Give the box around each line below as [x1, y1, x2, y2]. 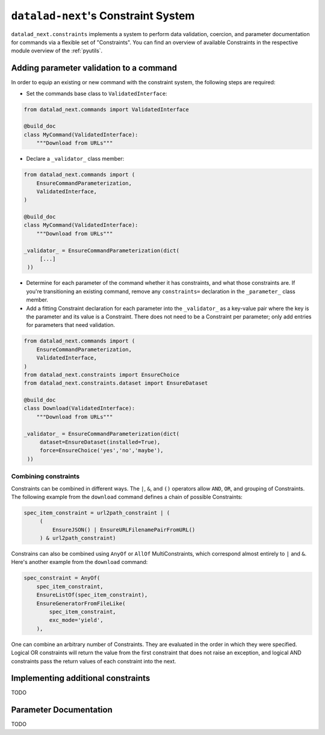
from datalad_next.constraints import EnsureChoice [23, 371, 180, 378]
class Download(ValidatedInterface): [23, 405, 135, 412]
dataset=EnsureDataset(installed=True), [39, 439, 161, 445]
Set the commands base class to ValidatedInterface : [26, 90, 168, 97]
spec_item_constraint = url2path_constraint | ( [23, 509, 170, 516]
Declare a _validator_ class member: [26, 155, 125, 163]
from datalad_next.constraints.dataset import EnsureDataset [23, 380, 208, 386]
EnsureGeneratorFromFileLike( [36, 600, 126, 607]
